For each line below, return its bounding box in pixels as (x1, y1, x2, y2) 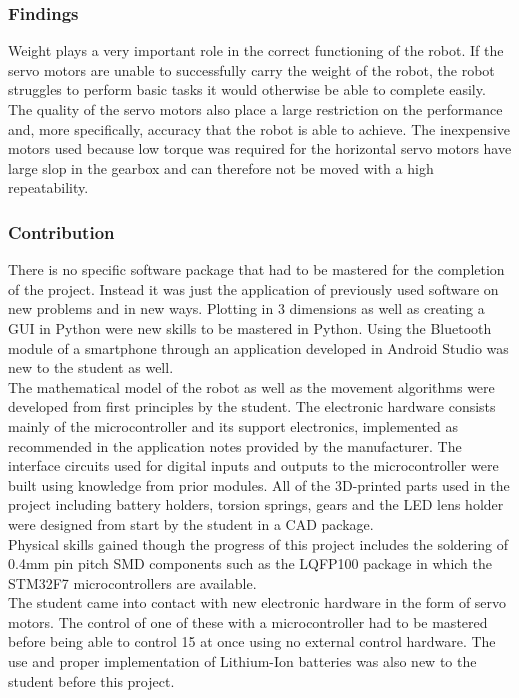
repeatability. (8, 177, 89, 198)
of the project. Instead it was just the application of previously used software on (8, 278, 499, 299)
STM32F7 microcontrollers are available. (8, 572, 257, 593)
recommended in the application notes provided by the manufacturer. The (8, 435, 462, 456)
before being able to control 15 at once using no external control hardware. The (8, 631, 496, 652)
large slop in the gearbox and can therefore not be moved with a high (8, 157, 434, 178)
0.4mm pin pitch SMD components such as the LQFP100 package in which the (8, 553, 492, 574)
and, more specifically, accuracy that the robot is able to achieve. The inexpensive (8, 118, 510, 139)
